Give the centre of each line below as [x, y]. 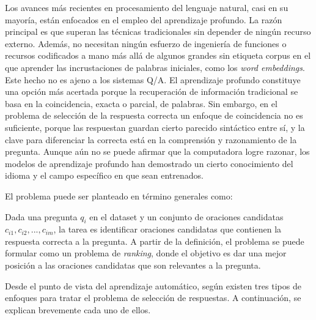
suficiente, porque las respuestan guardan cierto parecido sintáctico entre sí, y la [155, 127]
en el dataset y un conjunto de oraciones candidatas [186, 216]
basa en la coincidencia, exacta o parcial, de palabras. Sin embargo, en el [141, 103]
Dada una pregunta [41, 216]
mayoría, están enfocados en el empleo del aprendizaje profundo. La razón [144, 19]
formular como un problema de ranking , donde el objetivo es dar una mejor [146, 253]
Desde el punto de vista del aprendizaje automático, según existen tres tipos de [153, 285]
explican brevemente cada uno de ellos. [78, 309]
